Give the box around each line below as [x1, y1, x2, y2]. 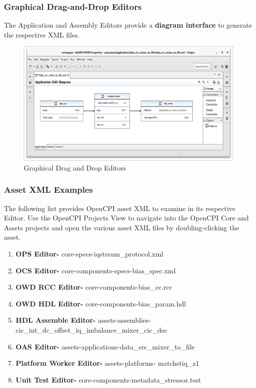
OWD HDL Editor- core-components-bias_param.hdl [15, 298, 186, 308]
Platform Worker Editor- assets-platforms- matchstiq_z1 [15, 358, 200, 368]
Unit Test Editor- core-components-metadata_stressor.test [15, 374, 201, 385]
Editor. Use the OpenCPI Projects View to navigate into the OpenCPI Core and [4, 213, 249, 223]
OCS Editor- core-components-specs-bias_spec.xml [15, 265, 176, 275]
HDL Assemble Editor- [15, 315, 96, 325]
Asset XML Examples [4, 183, 93, 196]
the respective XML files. [4, 29, 80, 40]
